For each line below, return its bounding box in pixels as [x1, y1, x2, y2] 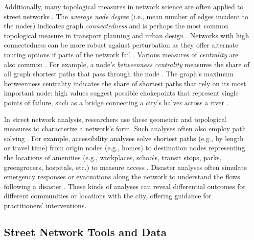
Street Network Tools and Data [4, 224, 167, 239]
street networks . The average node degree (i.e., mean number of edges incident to [4, 11, 248, 21]
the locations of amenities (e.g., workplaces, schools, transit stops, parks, [4, 152, 222, 162]
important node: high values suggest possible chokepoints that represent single [4, 88, 239, 98]
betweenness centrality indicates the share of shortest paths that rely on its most [4, 78, 246, 88]
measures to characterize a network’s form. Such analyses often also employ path [4, 123, 246, 134]
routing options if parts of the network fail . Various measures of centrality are [4, 49, 238, 59]
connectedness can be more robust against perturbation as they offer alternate [4, 40, 238, 50]
